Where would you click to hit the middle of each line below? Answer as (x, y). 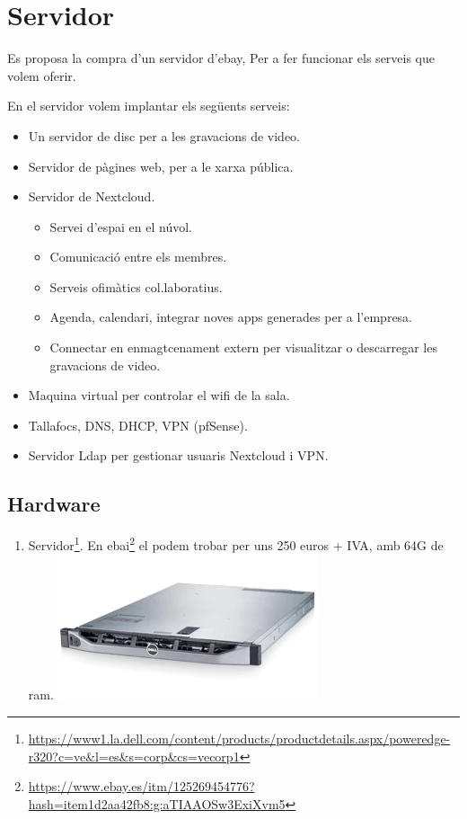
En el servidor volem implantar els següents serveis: (149, 106)
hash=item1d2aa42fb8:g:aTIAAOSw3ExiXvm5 (157, 803)
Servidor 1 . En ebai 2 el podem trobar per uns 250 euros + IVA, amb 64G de (236, 543)
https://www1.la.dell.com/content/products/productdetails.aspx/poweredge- (239, 739)
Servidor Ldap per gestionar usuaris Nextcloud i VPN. (178, 455)
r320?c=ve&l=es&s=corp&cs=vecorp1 (134, 756)
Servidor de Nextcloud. (92, 196)
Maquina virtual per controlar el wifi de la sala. (159, 395)
